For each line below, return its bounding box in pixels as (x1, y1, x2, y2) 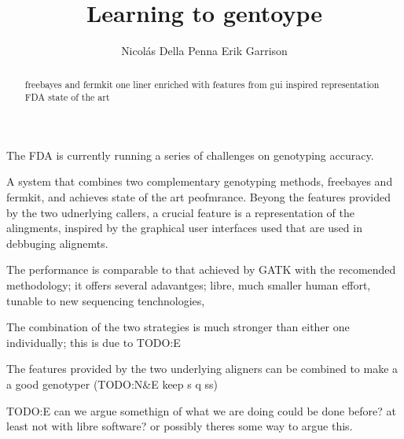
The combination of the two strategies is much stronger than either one (6, 319, 350, 335)
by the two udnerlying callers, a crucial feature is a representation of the (6, 204, 355, 220)
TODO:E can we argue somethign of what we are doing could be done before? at (6, 402, 397, 419)
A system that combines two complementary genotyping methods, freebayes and (6, 173, 393, 190)
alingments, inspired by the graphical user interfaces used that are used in (6, 219, 362, 236)
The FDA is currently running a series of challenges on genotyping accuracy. (6, 146, 374, 163)
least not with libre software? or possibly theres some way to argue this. (6, 418, 353, 434)
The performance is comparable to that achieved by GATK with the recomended (6, 261, 396, 278)
